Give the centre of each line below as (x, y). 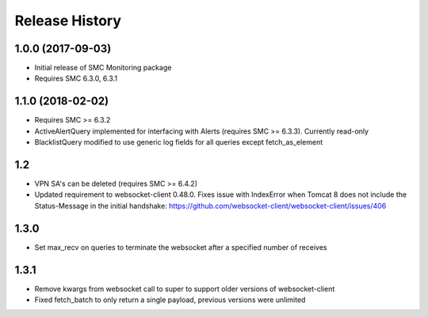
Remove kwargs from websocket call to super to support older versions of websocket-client (185, 289)
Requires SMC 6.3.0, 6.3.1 (76, 78)
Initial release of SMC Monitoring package (103, 68)
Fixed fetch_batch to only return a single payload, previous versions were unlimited (170, 300)
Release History (68, 21)
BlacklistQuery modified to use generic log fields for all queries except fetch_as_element (179, 142)
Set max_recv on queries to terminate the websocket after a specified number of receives (181, 247)
